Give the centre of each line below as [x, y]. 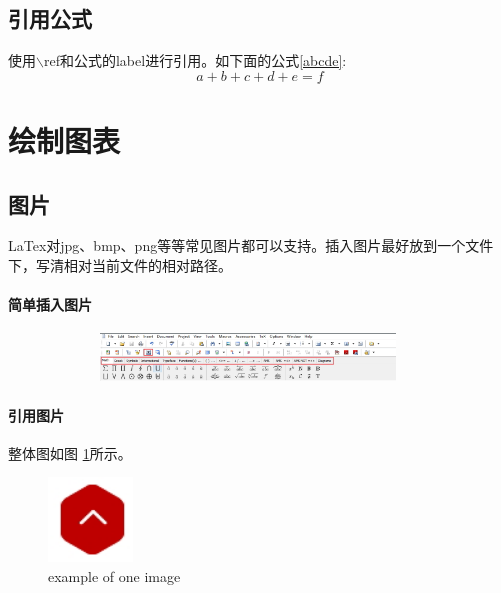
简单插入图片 [50, 304]
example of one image [114, 575]
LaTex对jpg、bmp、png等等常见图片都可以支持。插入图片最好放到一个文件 [251, 245]
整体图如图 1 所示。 [70, 452]
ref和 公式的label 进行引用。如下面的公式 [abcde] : [195, 60]
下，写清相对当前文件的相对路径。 [120, 264]
